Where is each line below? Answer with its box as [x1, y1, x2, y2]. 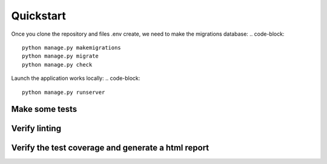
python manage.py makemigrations [22, 44, 121, 51]
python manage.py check [22, 61, 93, 68]
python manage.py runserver [22, 88, 105, 96]
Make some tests [11, 104, 78, 114]
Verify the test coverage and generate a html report [11, 143, 210, 153]
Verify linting [11, 123, 62, 134]
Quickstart [11, 9, 67, 22]
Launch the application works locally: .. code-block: [11, 74, 140, 82]
